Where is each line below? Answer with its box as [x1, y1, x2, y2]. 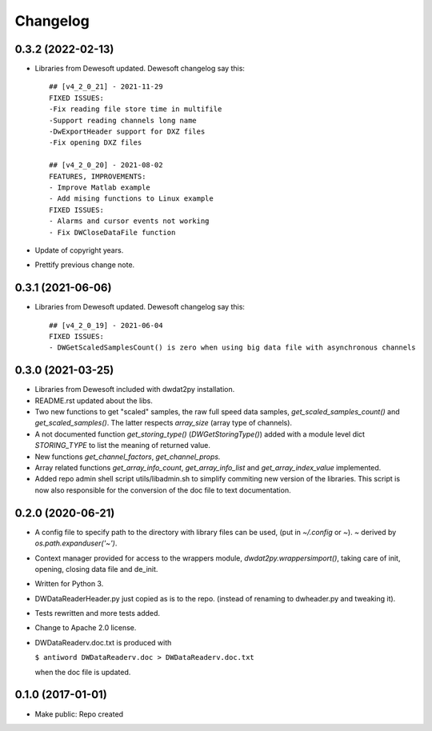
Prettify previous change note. [34, 260, 135, 270]
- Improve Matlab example [49, 182, 151, 192]
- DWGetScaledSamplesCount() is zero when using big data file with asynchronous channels [49, 343, 416, 352]
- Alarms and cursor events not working [49, 217, 210, 226]
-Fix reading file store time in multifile [49, 105, 222, 114]
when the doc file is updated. [34, 667, 131, 677]
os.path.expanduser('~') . [34, 538, 118, 548]
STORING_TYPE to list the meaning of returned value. [34, 441, 211, 450]
